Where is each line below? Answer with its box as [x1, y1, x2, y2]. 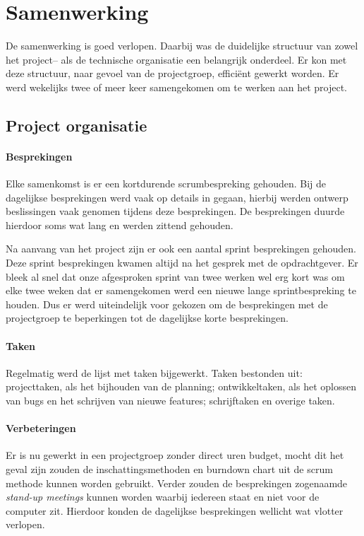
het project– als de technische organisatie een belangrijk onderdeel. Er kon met [6, 52, 347, 66]
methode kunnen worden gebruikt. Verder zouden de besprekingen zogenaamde [6, 475, 348, 490]
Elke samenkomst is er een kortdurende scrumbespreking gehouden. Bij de [6, 176, 327, 191]
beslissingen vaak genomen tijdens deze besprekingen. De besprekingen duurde [6, 204, 345, 219]
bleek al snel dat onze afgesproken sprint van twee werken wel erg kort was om [6, 269, 345, 284]
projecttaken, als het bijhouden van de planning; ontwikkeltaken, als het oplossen [6, 379, 356, 394]
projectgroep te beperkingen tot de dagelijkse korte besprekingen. [6, 310, 289, 325]
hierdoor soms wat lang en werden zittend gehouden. [6, 217, 233, 232]
